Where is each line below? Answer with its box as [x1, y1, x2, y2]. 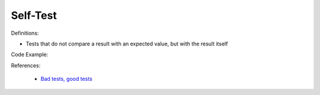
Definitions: [11, 30, 39, 37]
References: [11, 62, 41, 69]
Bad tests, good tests [40, 76, 93, 83]
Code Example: [11, 51, 49, 58]
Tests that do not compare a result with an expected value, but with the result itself [25, 40, 228, 47]
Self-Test [11, 9, 57, 22]
